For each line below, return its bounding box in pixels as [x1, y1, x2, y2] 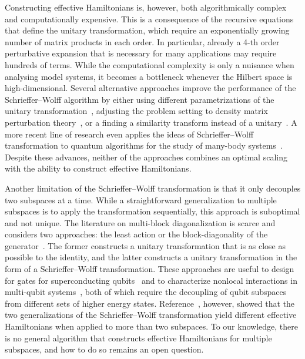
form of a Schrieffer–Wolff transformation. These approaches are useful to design [5, 263, 294, 275]
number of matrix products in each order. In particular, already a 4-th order [5, 35, 280, 48]
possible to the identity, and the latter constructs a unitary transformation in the [5, 251, 297, 263]
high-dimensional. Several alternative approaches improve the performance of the [5, 82, 296, 94]
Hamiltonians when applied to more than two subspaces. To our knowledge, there [5, 320, 298, 333]
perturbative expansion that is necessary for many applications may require [5, 47, 277, 59]
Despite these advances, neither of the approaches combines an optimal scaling [5, 150, 287, 163]
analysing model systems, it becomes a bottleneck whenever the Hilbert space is [5, 70, 293, 82]
